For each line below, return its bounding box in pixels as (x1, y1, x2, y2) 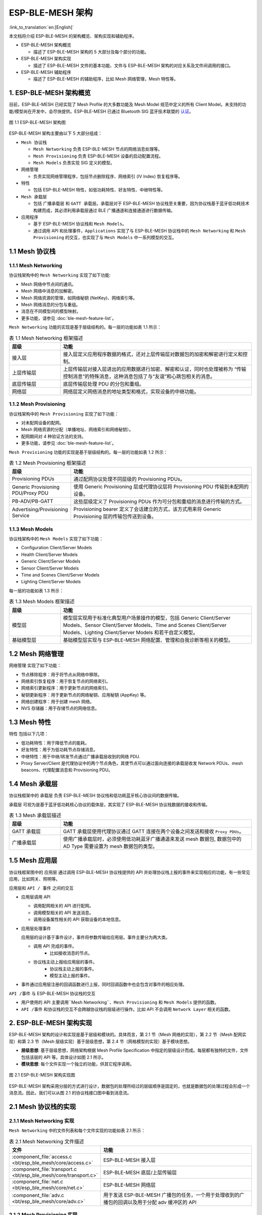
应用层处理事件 (21, 925, 51, 931)
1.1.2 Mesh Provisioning (9, 401, 65, 408)
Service (12, 512, 30, 519)
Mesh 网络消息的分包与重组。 (21, 301, 81, 307)
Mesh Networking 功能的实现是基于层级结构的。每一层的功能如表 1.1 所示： (9, 324, 162, 330)
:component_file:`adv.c (12, 1192, 64, 1199)
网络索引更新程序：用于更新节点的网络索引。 (21, 685, 111, 691)
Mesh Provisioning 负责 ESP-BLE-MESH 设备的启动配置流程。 (33, 153, 164, 159)
